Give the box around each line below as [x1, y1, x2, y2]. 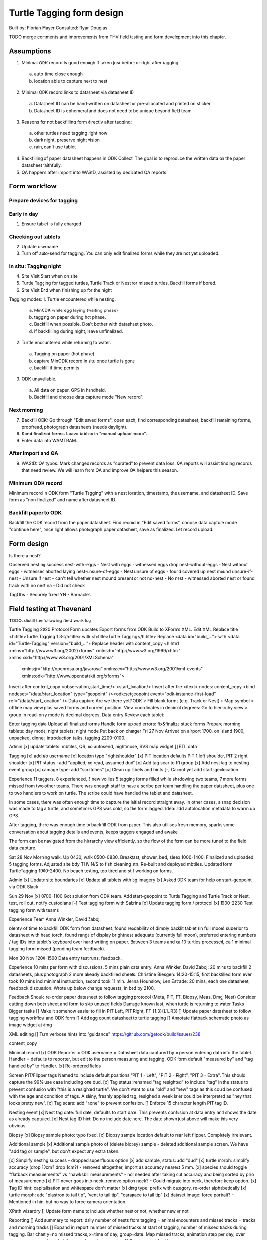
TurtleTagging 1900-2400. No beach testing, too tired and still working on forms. [9, 868, 173, 874]
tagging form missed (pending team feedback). [9, 946, 106, 952]
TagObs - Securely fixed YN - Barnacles [9, 592, 91, 598]
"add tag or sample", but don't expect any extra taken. [9, 1148, 120, 1154]
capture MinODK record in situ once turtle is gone [34, 358, 135, 364]
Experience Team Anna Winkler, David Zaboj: [9, 916, 101, 922]
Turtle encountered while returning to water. [21, 340, 111, 346]
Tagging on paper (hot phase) [34, 351, 95, 357]
